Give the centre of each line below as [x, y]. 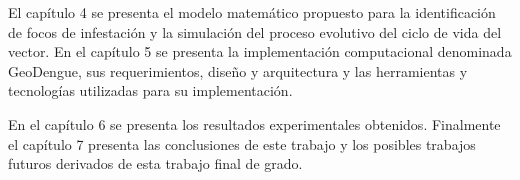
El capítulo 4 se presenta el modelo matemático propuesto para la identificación [252, 12]
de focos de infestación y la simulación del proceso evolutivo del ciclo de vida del [255, 31]
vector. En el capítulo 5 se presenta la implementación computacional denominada [260, 51]
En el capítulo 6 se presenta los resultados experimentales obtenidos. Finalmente [254, 123]
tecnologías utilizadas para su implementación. [150, 90]
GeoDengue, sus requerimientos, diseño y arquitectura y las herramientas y [238, 70]
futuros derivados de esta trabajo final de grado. [155, 163]
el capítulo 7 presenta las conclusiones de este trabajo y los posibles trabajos [242, 143]
